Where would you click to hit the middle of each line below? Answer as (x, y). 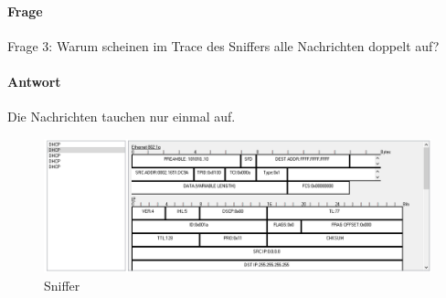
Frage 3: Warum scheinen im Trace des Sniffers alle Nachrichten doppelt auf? (223, 45)
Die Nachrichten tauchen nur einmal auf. (122, 117)
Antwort (34, 81)
